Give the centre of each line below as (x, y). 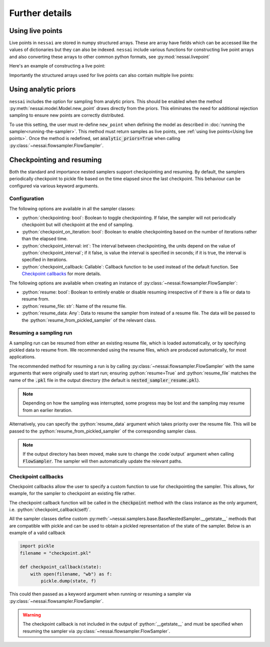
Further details (40, 13)
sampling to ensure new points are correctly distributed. (67, 115)
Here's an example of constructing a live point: (57, 66)
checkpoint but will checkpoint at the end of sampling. (78, 224)
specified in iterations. (44, 259)
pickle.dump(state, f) (69, 581)
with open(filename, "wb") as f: (71, 574)
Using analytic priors (42, 89)
